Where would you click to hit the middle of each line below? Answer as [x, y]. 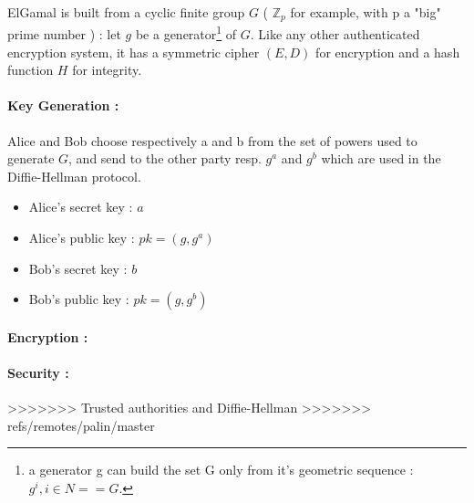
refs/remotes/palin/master [81, 425]
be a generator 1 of [186, 33]
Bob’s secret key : [78, 268]
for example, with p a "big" [366, 12]
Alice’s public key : [82, 238]
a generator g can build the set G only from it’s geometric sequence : [221, 470]
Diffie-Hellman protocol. [74, 176]
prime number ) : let [64, 34]
